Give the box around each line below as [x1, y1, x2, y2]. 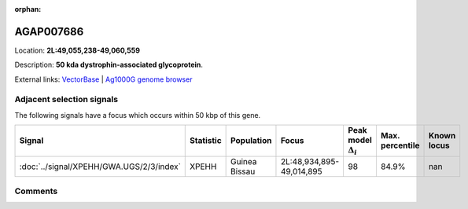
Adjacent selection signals [14, 94, 118, 105]
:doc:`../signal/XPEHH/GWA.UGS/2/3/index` [19, 161, 181, 172]
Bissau [230, 166, 256, 177]
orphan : [14, 5, 42, 13]
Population [230, 135, 272, 146]
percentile [380, 140, 420, 151]
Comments [14, 185, 58, 196]
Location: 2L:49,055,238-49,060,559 [14, 46, 141, 55]
